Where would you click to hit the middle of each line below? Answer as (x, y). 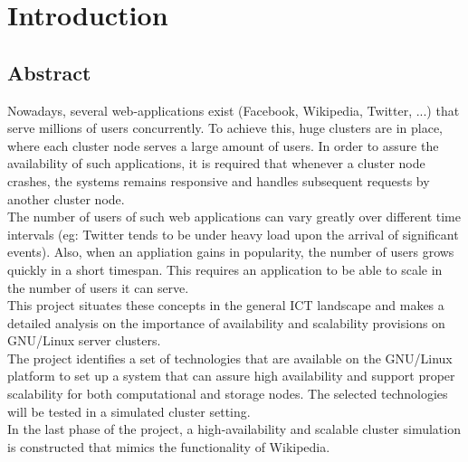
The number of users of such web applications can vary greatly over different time (234, 217)
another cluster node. (66, 198)
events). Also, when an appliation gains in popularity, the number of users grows (231, 252)
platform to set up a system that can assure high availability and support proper (231, 376)
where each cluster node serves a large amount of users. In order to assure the (223, 145)
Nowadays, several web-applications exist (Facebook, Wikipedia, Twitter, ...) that (234, 110)
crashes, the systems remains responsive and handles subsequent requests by (219, 180)
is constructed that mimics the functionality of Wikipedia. (169, 446)
